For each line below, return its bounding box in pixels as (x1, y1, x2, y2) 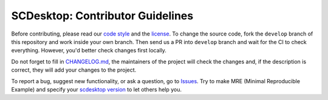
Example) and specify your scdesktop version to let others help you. (11, 86, 182, 93)
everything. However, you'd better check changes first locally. (11, 47, 167, 54)
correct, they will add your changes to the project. (11, 66, 137, 73)
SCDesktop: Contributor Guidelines (11, 9, 194, 22)
